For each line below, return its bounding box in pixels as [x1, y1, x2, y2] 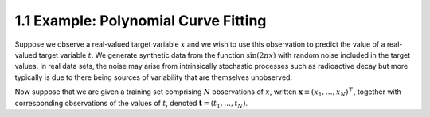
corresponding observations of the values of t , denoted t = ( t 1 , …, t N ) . [14, 98, 248, 110]
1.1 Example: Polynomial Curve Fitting [14, 12, 267, 29]
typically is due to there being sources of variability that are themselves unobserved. [14, 72, 293, 82]
